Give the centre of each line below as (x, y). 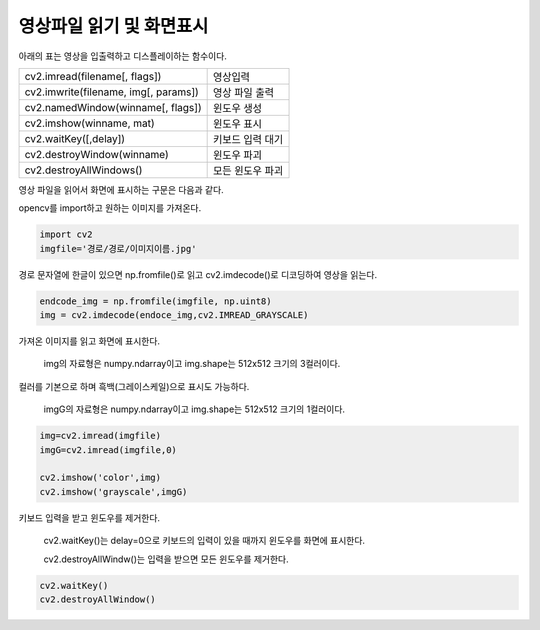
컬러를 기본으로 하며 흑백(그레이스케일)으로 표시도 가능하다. (134, 386)
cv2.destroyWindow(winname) (96, 154)
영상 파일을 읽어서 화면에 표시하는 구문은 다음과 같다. (121, 189)
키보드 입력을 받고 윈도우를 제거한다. (89, 517)
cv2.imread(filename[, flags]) (93, 76)
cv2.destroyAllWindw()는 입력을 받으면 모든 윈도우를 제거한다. (166, 559)
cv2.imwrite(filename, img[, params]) (111, 92)
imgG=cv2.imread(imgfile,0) (108, 449)
